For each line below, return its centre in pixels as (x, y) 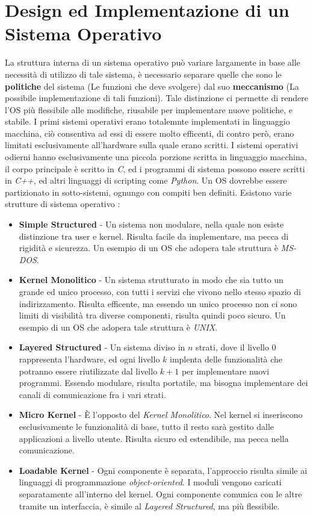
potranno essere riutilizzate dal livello (88, 371)
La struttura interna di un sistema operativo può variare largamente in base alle (153, 62)
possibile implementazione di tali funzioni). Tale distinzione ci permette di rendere (156, 98)
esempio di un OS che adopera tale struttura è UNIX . (118, 327)
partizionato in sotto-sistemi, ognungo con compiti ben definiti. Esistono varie (148, 192)
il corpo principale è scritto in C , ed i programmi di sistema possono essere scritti (155, 168)
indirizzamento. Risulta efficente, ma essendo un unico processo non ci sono (158, 303)
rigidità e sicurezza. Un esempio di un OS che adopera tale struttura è (148, 248)
